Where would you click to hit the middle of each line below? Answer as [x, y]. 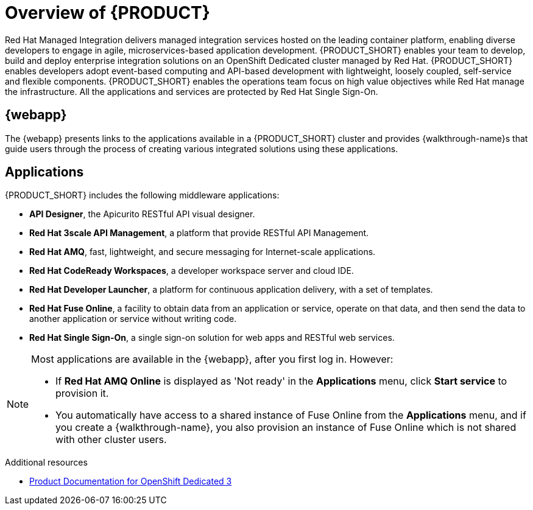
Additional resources [46, 463]
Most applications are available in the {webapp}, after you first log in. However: [212, 359]
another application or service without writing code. [133, 319]
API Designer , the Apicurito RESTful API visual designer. [142, 214]
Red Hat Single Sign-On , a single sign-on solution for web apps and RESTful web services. [212, 338]
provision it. [82, 393]
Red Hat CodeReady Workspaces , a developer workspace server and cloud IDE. [192, 271]
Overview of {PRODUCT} [108, 13]
